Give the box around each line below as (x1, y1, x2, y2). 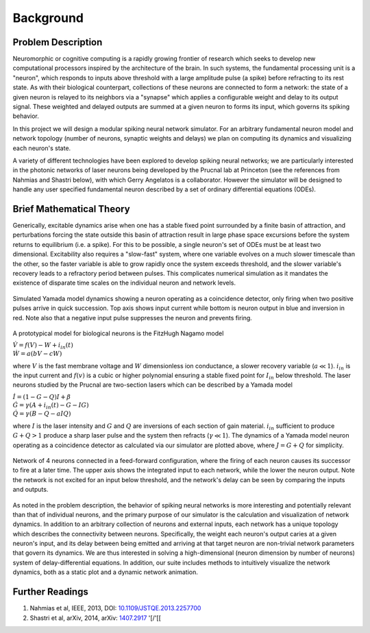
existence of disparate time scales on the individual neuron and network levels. (12, 278, 236, 287)
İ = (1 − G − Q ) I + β (12, 393, 71, 401)
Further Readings (12, 586, 88, 598)
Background (12, 10, 84, 25)
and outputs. (12, 486, 49, 494)
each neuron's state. (12, 144, 71, 152)
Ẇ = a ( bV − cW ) (12, 350, 62, 358)
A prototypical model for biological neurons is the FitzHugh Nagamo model (12, 329, 224, 337)
